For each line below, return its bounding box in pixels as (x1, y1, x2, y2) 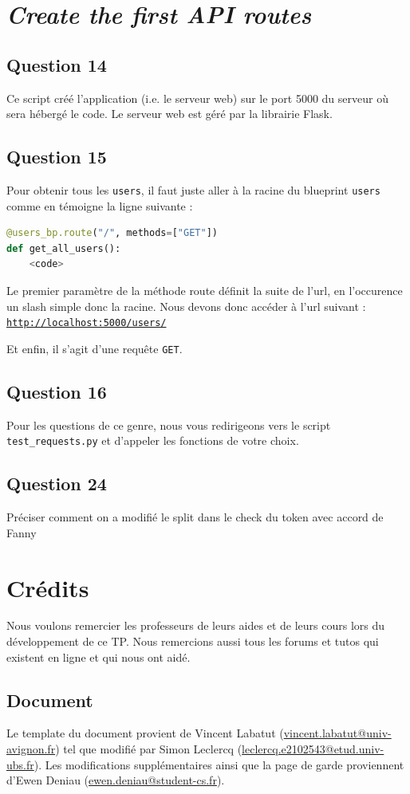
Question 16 (6, 379, 107, 403)
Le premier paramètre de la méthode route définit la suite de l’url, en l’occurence (6, 282, 403, 298)
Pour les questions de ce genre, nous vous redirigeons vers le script (6, 416, 331, 433)
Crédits (6, 571, 89, 603)
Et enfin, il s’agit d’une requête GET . (6, 340, 183, 356)
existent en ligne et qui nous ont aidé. (6, 648, 191, 665)
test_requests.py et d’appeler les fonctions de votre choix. (6, 432, 299, 449)
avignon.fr (6, 741, 56, 757)
